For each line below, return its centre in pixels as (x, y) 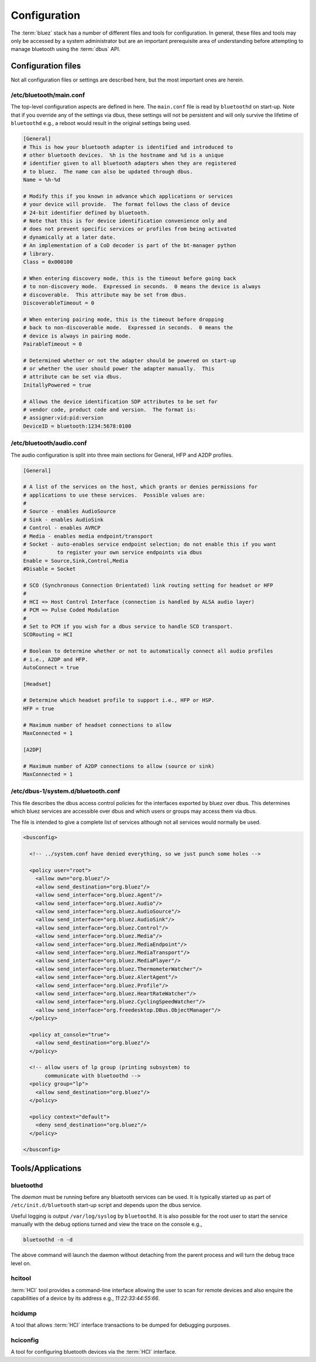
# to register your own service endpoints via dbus (113, 552)
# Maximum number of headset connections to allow (97, 725)
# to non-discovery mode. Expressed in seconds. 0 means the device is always (142, 287)
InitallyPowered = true (57, 385)
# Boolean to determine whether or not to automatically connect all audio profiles (148, 651)
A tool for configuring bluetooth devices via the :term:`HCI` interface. (94, 1352)
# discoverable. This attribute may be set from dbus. (105, 295)
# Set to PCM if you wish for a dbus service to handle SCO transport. (128, 626)
